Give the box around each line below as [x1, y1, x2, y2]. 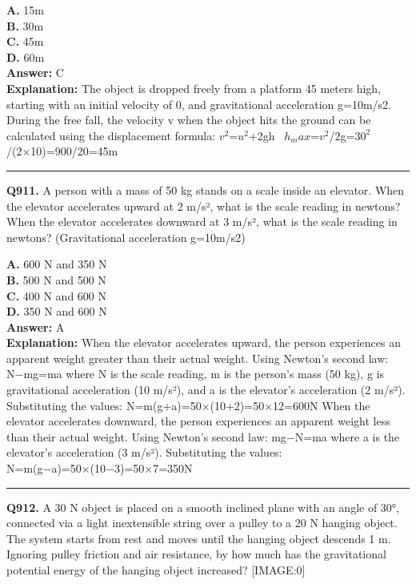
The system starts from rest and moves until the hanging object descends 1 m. [6, 530, 391, 546]
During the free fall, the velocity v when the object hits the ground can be [6, 111, 371, 128]
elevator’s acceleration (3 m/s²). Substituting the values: [6, 444, 282, 461]
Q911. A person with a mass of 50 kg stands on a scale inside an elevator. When [6, 181, 405, 198]
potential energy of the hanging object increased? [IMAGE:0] [6, 562, 306, 578]
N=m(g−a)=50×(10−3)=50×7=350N [6, 460, 193, 477]
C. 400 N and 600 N [6, 287, 106, 304]
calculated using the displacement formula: [6, 127, 216, 143]
